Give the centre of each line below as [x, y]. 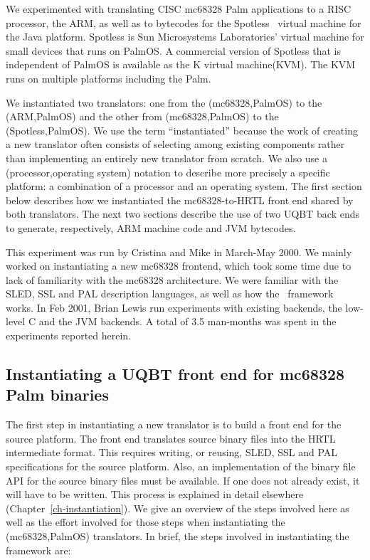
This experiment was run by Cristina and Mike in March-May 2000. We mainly [179, 252]
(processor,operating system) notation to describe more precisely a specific [168, 172]
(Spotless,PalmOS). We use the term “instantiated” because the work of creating [182, 130]
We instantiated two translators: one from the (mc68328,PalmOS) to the [164, 102]
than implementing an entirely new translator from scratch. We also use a [166, 158]
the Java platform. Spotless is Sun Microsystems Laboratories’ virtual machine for [185, 37]
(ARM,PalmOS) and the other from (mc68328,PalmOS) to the [142, 116]
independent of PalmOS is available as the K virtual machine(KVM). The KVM [181, 64]
